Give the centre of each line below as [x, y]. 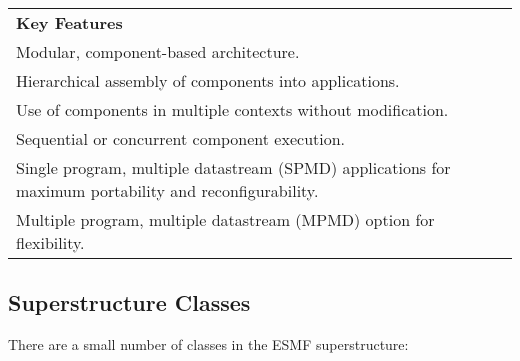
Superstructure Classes [129, 302]
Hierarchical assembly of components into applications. [208, 80]
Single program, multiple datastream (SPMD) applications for [233, 167]
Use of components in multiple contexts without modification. [232, 109]
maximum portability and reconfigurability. [167, 190]
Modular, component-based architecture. [158, 51]
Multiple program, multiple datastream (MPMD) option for [225, 219]
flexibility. [50, 242]
